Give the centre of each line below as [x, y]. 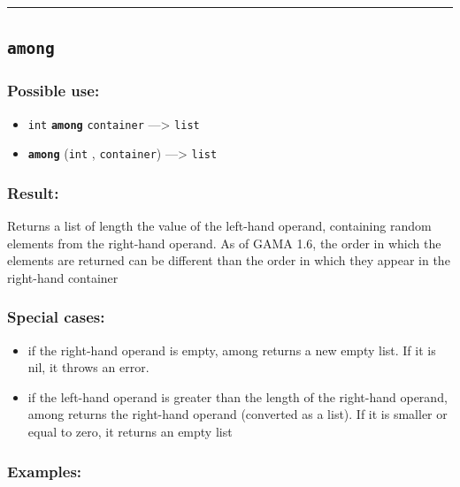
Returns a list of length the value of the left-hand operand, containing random [219, 226]
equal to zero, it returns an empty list [130, 432]
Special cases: [56, 317]
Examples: [45, 471]
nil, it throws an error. [88, 367]
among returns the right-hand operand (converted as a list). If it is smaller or [238, 414]
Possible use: [54, 91]
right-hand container [63, 277]
